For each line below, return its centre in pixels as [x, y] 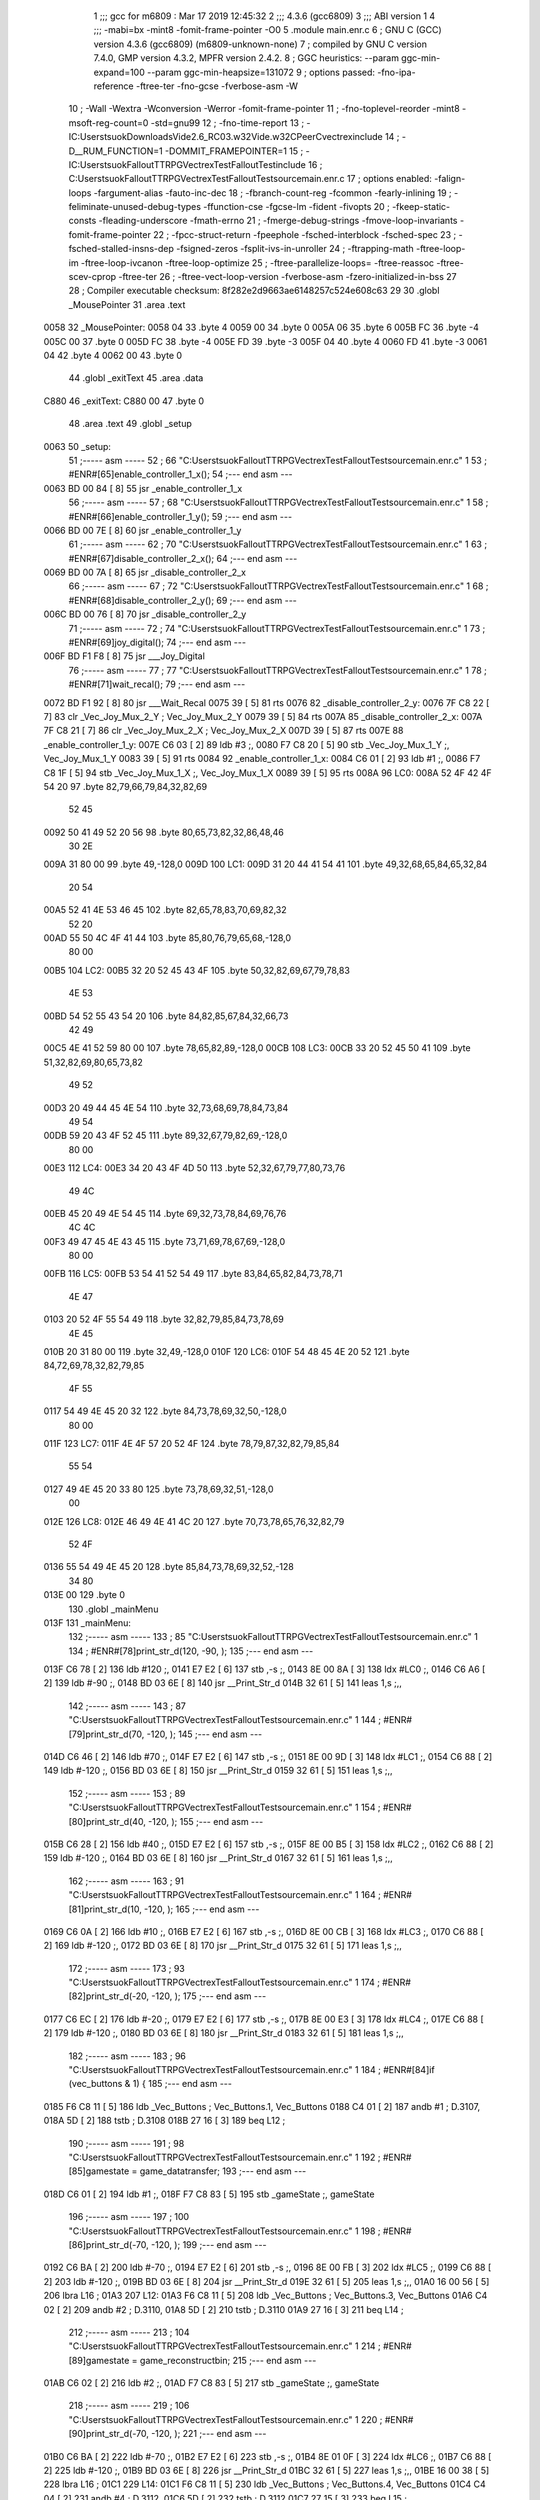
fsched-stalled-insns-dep [121, 249]
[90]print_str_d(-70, [108, 2434]
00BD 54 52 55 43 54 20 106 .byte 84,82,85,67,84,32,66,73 [166, 1016]
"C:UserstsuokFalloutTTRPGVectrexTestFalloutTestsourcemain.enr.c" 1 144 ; [225, 1720]
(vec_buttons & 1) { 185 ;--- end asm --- [150, 2084]
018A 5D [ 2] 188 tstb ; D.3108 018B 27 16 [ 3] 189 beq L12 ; [164, 2121]
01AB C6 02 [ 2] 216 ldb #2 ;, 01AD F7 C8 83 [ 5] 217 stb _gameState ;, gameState [211, 2383]
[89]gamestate [99, 2360]
